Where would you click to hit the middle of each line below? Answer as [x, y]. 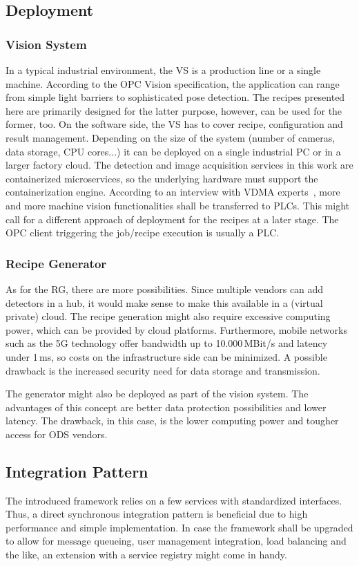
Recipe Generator [56, 263]
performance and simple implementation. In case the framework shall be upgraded [179, 527]
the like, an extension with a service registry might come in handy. [146, 555]
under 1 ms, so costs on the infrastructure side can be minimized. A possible [166, 356]
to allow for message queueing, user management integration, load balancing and [176, 541]
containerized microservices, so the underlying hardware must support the [162, 178]
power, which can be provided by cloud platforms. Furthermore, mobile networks [176, 329]
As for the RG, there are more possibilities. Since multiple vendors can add [165, 289]
